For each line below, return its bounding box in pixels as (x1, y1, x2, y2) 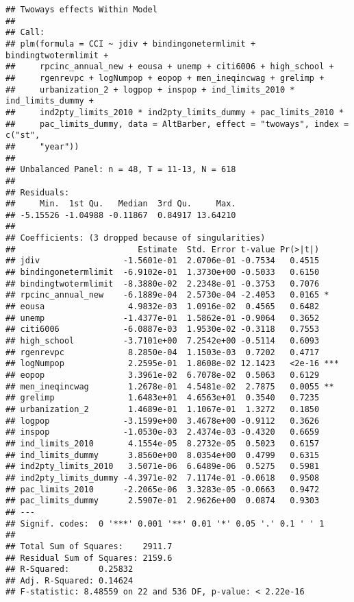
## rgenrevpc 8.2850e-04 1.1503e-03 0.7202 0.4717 (5, 347, 320, 357)
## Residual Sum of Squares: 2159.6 (5, 553, 173, 563)
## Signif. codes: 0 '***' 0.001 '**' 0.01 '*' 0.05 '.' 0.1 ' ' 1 (5, 518, 325, 529)
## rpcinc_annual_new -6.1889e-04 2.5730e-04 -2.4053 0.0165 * (5, 290, 329, 300)
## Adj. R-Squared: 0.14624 (5, 575, 134, 586)
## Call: (5, 27, 45, 38)
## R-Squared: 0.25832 (5, 564, 134, 575)
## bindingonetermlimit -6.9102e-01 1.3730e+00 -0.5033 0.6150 (5, 267, 320, 278)
